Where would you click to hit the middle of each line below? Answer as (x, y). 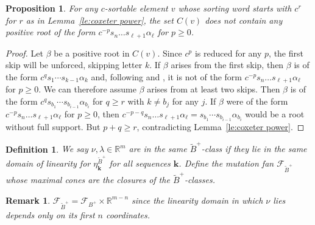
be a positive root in (92, 53)
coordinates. (128, 215)
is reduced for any (228, 53)
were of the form (257, 101)
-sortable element (136, 8)
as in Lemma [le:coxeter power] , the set (100, 20)
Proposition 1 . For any (52, 8)
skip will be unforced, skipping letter (74, 65)
